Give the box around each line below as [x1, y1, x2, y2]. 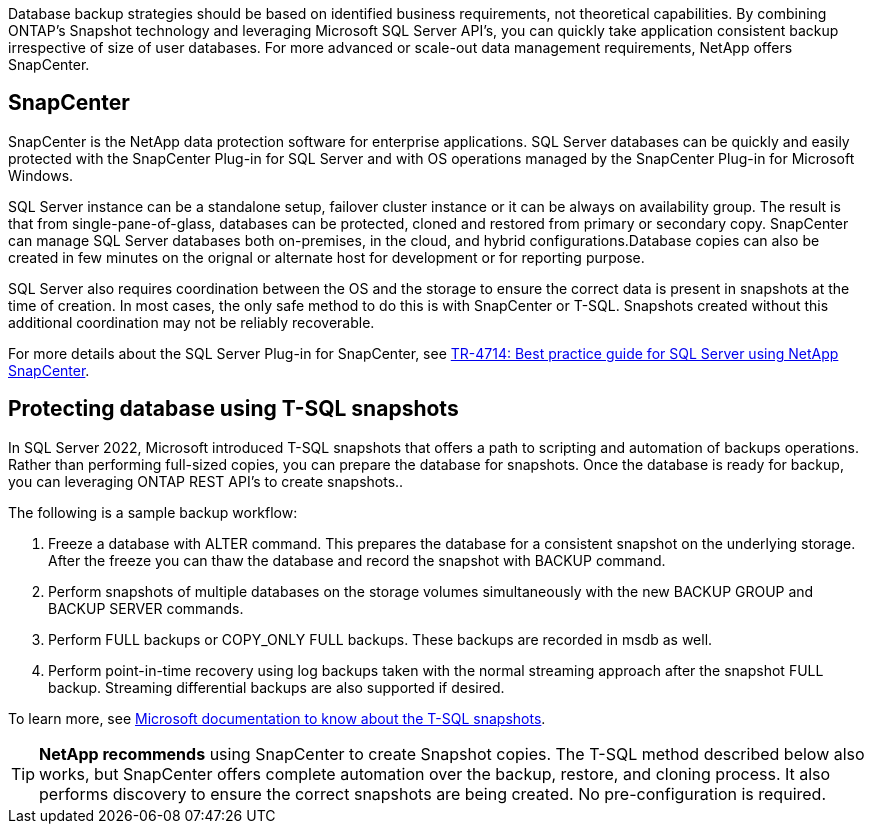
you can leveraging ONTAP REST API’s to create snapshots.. [8, 472, 404, 490]
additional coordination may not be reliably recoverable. [8, 313, 375, 331]
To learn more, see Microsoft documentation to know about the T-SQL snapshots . [8, 709, 546, 727]
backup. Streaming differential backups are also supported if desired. [48, 678, 505, 696]
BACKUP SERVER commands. [48, 599, 244, 617]
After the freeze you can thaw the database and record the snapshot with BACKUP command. [48, 551, 666, 569]
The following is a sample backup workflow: [8, 503, 298, 521]
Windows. [8, 166, 74, 184]
